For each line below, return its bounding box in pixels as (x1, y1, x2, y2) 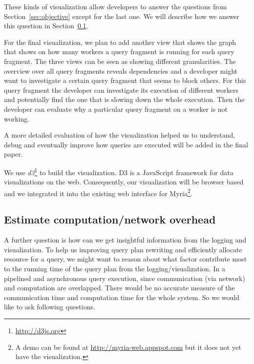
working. (4, 113, 30, 123)
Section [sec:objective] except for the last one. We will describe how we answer (4, 11, 239, 21)
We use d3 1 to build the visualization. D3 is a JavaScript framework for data (4, 165, 233, 177)
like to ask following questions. (4, 302, 95, 312)
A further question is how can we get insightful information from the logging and (4, 235, 247, 245)
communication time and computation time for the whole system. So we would (4, 292, 239, 302)
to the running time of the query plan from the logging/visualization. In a (4, 263, 225, 273)
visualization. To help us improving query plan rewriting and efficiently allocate (4, 244, 242, 254)
